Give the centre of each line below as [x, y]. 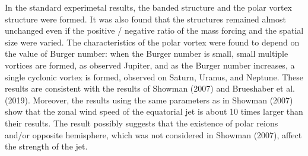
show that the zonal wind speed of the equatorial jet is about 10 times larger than [154, 111]
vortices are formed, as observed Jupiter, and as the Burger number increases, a [150, 65]
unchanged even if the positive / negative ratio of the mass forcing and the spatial [154, 30]
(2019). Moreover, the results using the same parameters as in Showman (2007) [149, 100]
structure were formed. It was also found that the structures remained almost [145, 19]
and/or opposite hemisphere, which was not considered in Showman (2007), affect [153, 134]
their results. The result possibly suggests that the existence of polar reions [142, 123]
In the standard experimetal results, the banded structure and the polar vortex [149, 7]
